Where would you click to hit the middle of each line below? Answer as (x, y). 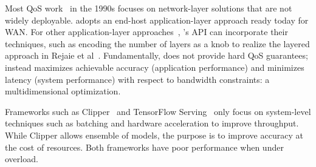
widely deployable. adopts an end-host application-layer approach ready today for (157, 20)
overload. (22, 159)
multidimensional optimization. (63, 91)
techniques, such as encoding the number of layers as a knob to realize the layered (157, 43)
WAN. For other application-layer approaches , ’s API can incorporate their (146, 32)
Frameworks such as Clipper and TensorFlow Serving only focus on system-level (158, 111)
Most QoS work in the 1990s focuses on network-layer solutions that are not (149, 8)
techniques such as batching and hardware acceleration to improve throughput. (152, 123)
